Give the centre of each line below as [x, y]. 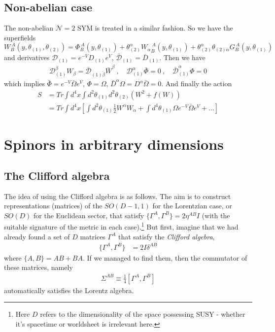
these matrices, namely [38, 267]
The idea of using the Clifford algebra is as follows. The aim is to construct [118, 196]
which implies [24, 83]
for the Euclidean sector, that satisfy [89, 215]
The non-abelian [29, 28]
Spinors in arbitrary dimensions [114, 144]
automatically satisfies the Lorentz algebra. [69, 290]
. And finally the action [197, 83]
